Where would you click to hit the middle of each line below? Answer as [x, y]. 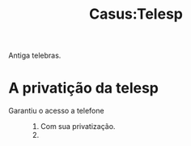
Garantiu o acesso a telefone [56, 111]
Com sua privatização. [78, 127]
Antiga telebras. [35, 56]
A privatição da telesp [84, 88]
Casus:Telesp [136, 14]
